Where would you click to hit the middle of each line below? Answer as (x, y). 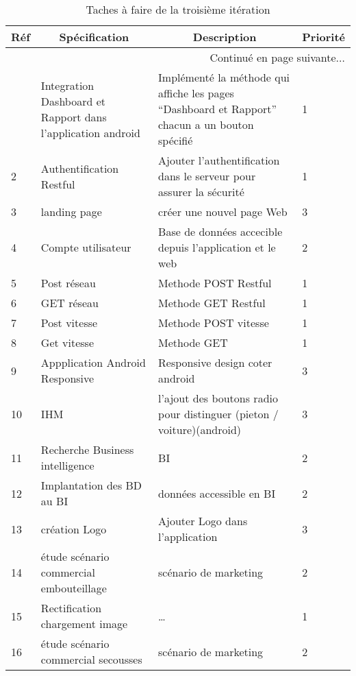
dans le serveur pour (207, 176)
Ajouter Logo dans (203, 521)
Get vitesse (67, 342)
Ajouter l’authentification (219, 160)
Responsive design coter (215, 362)
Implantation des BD (91, 485)
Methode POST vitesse (214, 323)
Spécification (94, 37)
